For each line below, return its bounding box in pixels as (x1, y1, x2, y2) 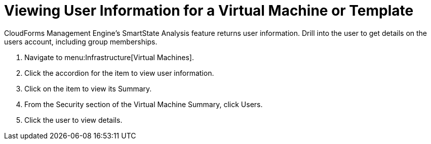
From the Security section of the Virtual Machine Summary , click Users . (24, 100, 263, 109)
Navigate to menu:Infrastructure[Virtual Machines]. (24, 53, 194, 62)
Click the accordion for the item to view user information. (24, 68, 214, 77)
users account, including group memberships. (4, 37, 158, 46)
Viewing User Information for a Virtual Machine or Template (4, 2, 414, 19)
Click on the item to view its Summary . (24, 84, 152, 93)
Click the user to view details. (24, 115, 123, 124)
